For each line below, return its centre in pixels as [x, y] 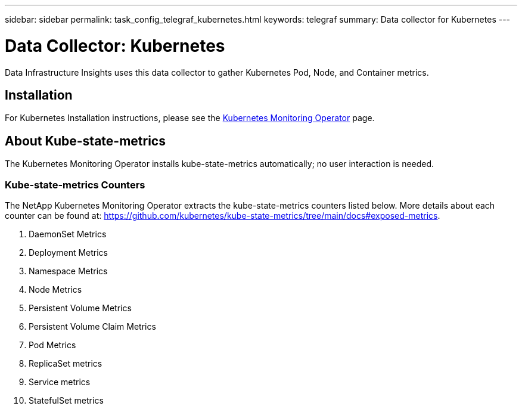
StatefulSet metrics [66, 400]
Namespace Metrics [68, 271]
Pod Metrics [52, 345]
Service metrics [60, 382]
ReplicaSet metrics [66, 363]
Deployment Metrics [69, 252]
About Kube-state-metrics [85, 141]
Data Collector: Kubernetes [115, 46]
